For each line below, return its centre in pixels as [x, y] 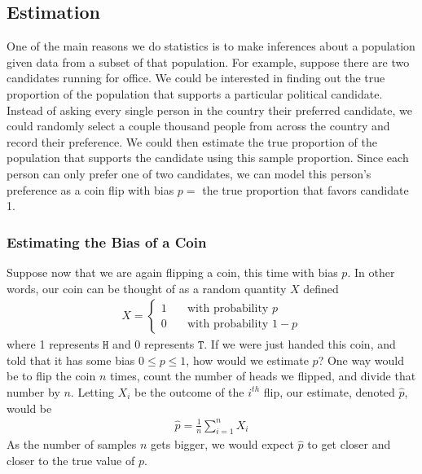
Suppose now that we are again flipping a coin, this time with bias [172, 272]
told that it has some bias [71, 360]
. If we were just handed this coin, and [300, 344]
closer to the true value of [71, 461]
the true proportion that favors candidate [306, 189]
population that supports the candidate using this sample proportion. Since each [208, 158]
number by [33, 391]
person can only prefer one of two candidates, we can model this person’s [189, 173]
